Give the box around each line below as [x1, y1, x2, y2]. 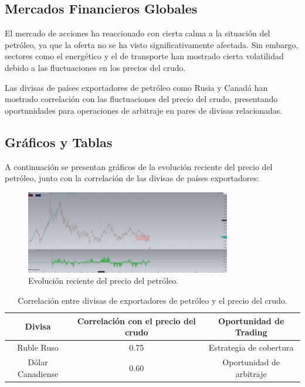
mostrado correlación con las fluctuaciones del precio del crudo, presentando [5, 93, 278, 105]
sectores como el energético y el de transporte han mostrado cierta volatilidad [5, 50, 284, 62]
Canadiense [17, 367, 59, 379]
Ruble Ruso [17, 341, 59, 354]
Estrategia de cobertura [208, 341, 294, 354]
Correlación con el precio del [77, 314, 196, 327]
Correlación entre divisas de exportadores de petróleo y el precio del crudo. [18, 294, 287, 307]
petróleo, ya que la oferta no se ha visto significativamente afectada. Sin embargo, [5, 38, 299, 50]
